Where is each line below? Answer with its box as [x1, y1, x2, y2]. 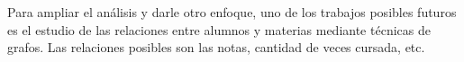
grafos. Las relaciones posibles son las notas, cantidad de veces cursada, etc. [7, 38, 425, 57]
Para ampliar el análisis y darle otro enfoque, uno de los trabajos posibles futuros [7, 3, 457, 21]
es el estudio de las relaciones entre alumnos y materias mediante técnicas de [7, 20, 431, 39]
